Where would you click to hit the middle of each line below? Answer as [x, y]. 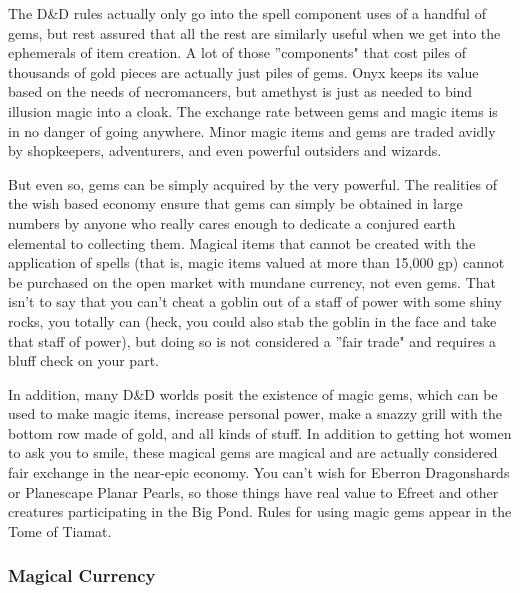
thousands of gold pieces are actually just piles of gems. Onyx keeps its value [243, 71]
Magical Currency [82, 575]
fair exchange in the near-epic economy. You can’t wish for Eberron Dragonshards [259, 472]
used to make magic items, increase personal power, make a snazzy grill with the [255, 413]
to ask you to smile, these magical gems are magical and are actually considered [253, 452]
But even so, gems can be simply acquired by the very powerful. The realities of [253, 183]
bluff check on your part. [83, 360]
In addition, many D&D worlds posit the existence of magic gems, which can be [253, 393]
